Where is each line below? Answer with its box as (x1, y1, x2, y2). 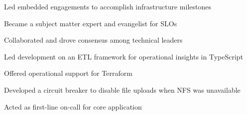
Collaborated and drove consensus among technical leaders (4, 35, 183, 45)
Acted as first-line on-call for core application (4, 101, 142, 112)
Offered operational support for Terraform (4, 68, 132, 78)
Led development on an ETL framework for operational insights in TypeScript (4, 51, 244, 61)
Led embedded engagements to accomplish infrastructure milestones (4, 1, 211, 11)
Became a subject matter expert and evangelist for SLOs (4, 18, 177, 28)
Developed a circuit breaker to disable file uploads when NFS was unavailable (4, 84, 241, 95)
